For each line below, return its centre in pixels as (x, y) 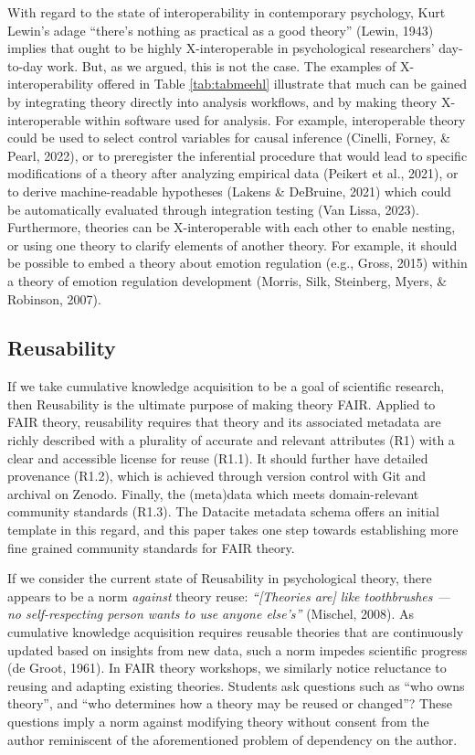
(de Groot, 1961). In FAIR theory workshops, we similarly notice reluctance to (227, 668)
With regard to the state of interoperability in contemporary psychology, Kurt (227, 12)
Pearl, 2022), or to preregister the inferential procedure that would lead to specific (237, 155)
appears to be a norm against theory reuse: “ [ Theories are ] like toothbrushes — (229, 595)
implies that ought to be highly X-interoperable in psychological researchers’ (221, 48)
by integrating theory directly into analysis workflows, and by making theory (222, 101)
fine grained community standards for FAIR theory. (151, 547)
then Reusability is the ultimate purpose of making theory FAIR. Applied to (222, 404)
